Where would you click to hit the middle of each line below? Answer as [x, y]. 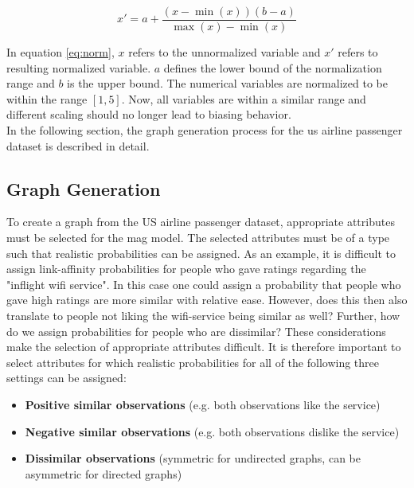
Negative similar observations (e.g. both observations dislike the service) [212, 431]
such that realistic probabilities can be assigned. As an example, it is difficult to [201, 253]
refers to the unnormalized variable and [225, 52]
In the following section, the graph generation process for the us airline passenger [205, 130]
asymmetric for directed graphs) [103, 473]
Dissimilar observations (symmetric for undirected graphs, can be [193, 458]
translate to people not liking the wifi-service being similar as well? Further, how [203, 315]
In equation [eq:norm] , [61, 52]
